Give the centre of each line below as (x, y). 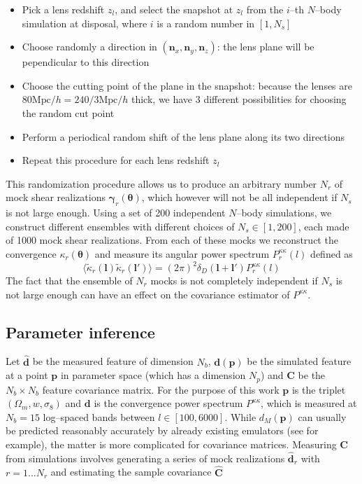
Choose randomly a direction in (89, 47)
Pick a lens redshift (63, 9)
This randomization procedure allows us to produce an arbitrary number (161, 183)
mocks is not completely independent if (234, 281)
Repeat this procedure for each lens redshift (116, 160)
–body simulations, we (284, 213)
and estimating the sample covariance (131, 472)
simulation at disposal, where (85, 23)
